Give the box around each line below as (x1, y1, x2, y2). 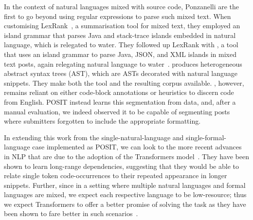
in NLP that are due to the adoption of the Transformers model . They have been (4, 151, 249, 161)
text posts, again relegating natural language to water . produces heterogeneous (4, 58, 242, 69)
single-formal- (186, 132, 226, 142)
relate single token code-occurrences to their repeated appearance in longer (4, 170, 227, 181)
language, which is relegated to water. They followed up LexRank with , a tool (4, 39, 238, 50)
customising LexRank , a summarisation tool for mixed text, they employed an (4, 20, 240, 31)
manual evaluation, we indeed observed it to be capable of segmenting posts (4, 106, 230, 116)
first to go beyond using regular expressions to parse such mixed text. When (4, 11, 231, 21)
